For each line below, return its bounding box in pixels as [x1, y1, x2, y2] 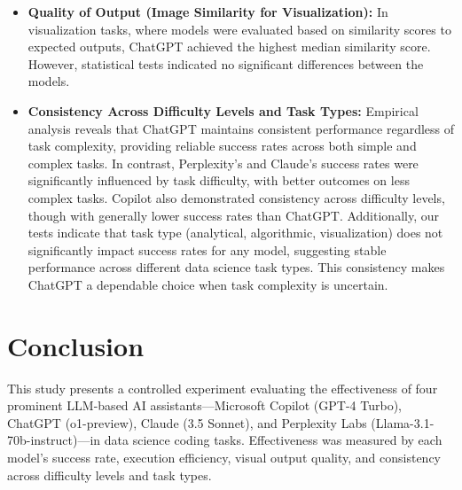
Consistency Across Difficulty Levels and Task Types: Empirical [27, 101, 419, 120]
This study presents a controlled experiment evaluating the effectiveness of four [7, 378, 438, 397]
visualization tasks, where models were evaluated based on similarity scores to [27, 19, 451, 38]
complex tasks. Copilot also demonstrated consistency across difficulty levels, [27, 188, 445, 206]
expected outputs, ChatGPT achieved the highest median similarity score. [27, 37, 431, 56]
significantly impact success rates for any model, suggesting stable [27, 240, 387, 259]
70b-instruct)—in [7, 431, 101, 449]
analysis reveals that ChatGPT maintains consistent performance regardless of [27, 119, 454, 137]
